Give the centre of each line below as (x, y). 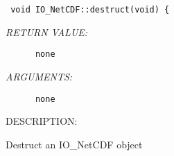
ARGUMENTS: (39, 76)
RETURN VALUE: (47, 32)
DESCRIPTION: (42, 121)
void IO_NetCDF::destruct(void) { (90, 10)
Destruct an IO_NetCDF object (74, 144)
